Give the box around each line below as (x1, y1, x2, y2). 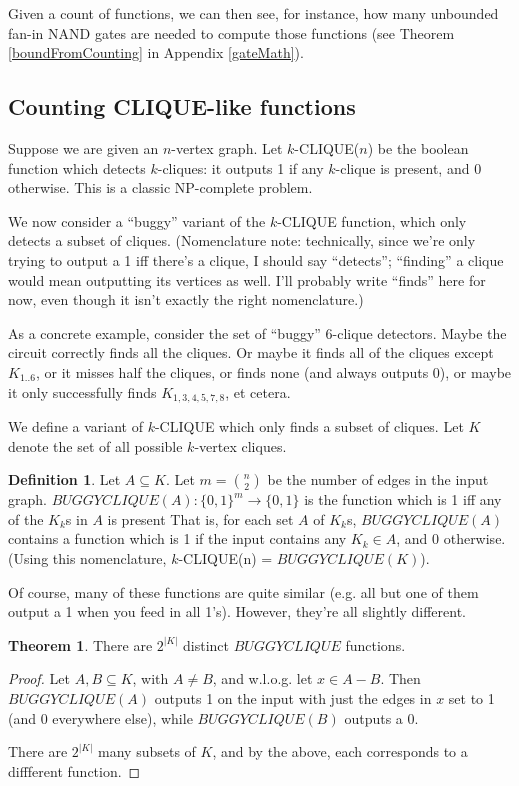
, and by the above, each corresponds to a (212, 741, 468, 762)
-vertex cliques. (194, 435, 287, 456)
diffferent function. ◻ (8, 760, 141, 781)
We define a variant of (8, 415, 143, 436)
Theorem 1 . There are (8, 634, 153, 655)
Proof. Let (8, 668, 70, 689)
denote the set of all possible (8, 435, 183, 456)
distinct (183, 634, 230, 655)
